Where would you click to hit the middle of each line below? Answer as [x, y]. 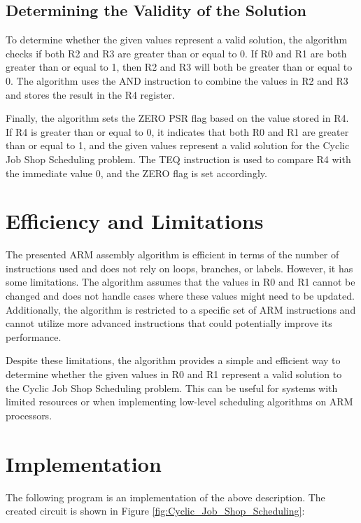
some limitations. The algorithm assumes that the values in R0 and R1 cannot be [180, 282]
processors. [29, 415]
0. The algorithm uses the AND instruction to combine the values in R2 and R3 [177, 80]
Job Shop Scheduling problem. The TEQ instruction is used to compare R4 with [178, 159]
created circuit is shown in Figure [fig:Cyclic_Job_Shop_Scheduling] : [155, 511]
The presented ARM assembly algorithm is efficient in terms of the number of [172, 254]
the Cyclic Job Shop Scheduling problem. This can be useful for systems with [172, 388]
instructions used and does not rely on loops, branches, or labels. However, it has [179, 268]
